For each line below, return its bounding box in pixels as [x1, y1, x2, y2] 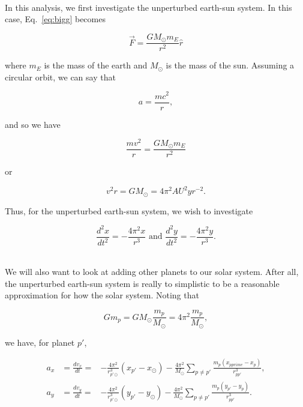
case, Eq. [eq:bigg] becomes [5, 13, 106, 25]
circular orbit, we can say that [5, 70, 116, 83]
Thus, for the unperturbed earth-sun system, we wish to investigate [5, 204, 253, 217]
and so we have [5, 118, 61, 130]
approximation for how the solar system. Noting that [5, 289, 199, 301]
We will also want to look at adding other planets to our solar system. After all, [5, 265, 299, 277]
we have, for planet [5, 336, 75, 348]
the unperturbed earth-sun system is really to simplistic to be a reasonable [5, 277, 280, 289]
